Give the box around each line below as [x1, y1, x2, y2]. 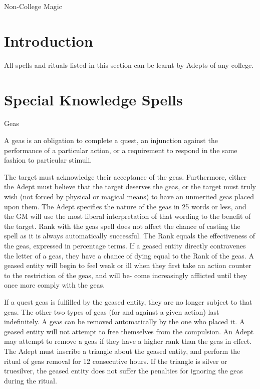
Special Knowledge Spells [4, 89, 183, 109]
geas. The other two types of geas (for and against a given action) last [4, 306, 219, 317]
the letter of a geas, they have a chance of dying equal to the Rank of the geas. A [4, 250, 254, 261]
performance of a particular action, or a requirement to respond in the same [4, 145, 237, 155]
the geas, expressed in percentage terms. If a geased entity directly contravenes [4, 240, 246, 250]
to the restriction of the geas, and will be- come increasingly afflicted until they [4, 270, 247, 280]
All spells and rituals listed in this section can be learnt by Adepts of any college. [4, 59, 253, 70]
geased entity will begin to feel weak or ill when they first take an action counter [4, 260, 251, 271]
